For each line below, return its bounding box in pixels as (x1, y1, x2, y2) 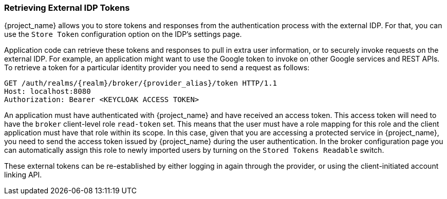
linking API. (4, 170, 42, 180)
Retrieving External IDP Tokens (4, 3, 130, 13)
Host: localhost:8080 (4, 87, 91, 96)
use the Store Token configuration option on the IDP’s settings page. (4, 30, 242, 39)
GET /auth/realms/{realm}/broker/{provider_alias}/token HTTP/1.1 (4, 79, 277, 88)
